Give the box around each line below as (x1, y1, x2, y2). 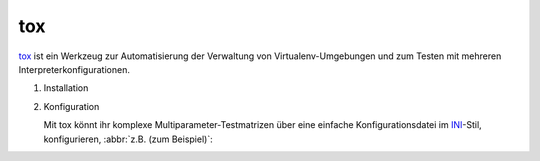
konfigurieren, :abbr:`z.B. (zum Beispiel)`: (43, 133, 214, 145)
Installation (43, 82, 89, 94)
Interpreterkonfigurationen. (18, 63, 130, 75)
